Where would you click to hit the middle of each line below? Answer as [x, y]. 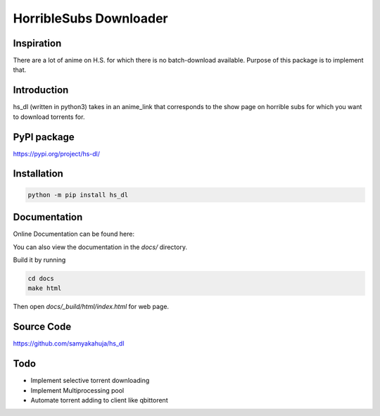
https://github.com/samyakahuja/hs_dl [69, 343]
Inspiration [37, 43]
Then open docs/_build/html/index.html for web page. [91, 307]
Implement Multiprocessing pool [77, 390]
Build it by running [39, 260]
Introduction [41, 90]
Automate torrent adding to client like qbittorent [99, 400]
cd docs [41, 278]
